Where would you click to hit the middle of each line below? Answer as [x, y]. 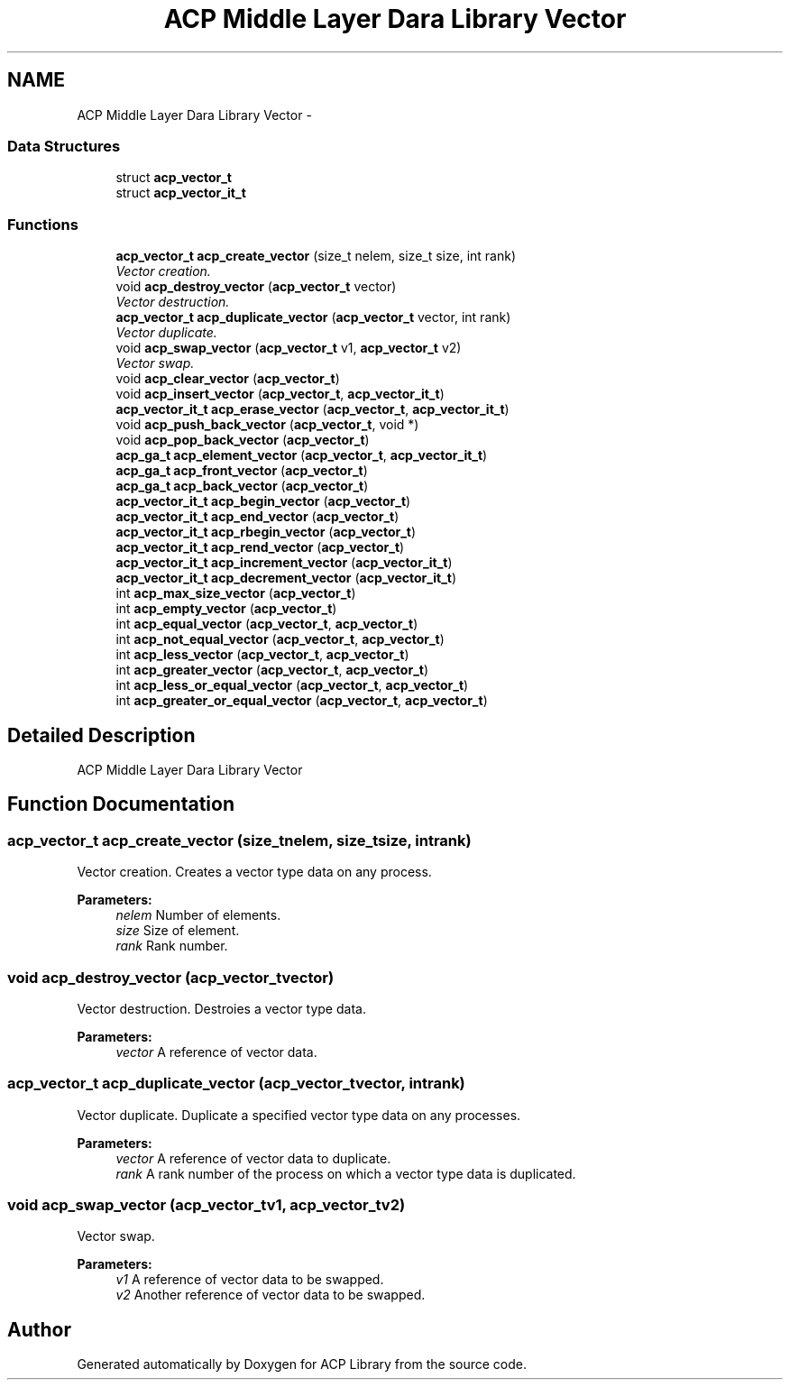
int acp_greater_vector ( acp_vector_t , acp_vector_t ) [272, 670]
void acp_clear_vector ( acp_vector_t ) [228, 379]
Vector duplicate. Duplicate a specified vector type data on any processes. [299, 1115]
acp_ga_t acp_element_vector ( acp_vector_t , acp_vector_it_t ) [302, 455]
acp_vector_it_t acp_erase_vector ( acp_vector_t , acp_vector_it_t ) [312, 409]
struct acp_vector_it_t [181, 193]
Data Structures [64, 146]
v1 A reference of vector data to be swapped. [250, 1280]
